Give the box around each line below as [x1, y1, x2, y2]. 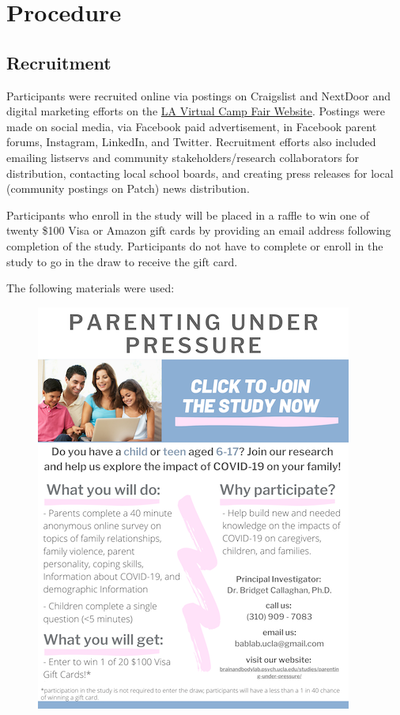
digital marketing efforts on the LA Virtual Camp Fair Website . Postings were [6, 103, 386, 119]
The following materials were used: [6, 280, 175, 296]
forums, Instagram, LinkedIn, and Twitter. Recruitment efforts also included [6, 134, 376, 150]
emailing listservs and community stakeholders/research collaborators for [6, 149, 360, 165]
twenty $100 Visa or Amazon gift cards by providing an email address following [6, 222, 391, 239]
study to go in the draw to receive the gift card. [6, 253, 238, 269]
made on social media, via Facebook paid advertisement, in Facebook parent [6, 118, 377, 134]
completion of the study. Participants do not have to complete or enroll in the [6, 237, 383, 254]
